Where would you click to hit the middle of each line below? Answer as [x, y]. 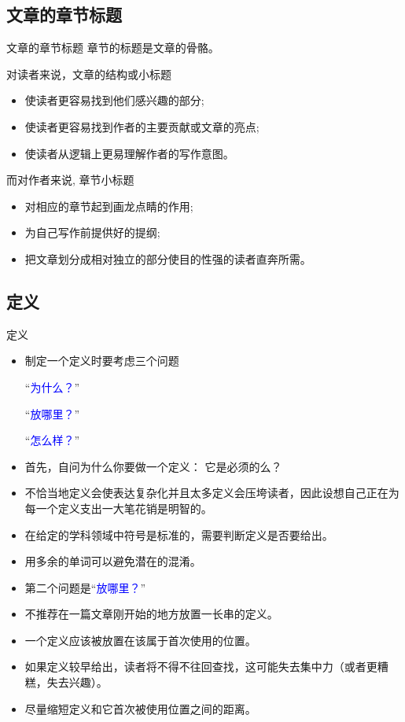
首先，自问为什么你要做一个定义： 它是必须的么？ [153, 466]
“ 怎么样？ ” [52, 440]
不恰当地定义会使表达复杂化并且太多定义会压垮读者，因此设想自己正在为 [212, 493]
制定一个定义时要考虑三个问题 [102, 361]
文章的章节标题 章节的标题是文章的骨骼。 [113, 48]
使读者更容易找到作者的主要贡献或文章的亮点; [142, 126]
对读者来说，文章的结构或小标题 [89, 74]
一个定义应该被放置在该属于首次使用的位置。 [140, 640]
